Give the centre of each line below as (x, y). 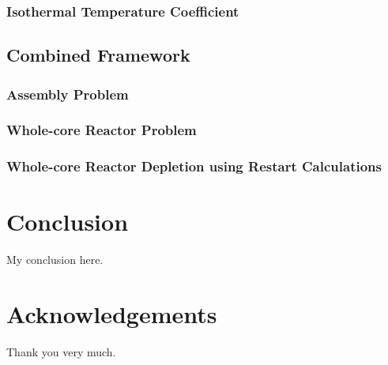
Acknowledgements (112, 314)
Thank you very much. (61, 352)
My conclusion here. (55, 260)
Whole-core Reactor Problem (102, 130)
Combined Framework (98, 55)
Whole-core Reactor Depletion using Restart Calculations (194, 166)
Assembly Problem (68, 94)
